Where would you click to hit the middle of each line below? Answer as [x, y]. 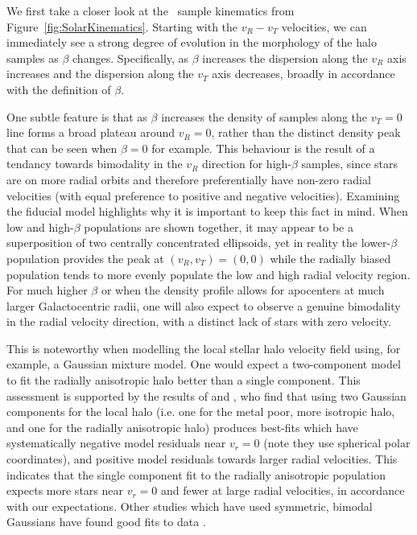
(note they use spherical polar [337, 443]
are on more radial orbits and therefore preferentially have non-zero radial [189, 179]
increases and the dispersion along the [100, 74]
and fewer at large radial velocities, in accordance [283, 490]
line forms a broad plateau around [91, 132]
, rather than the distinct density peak [306, 132]
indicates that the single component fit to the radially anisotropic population [196, 474]
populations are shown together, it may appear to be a [219, 226]
